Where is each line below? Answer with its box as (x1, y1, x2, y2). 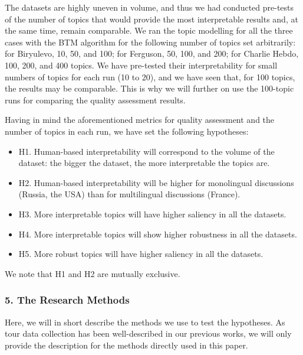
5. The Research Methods (5, 292, 130, 307)
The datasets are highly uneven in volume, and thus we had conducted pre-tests (5, 1, 294, 13)
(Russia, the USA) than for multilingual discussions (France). (18, 188, 241, 200)
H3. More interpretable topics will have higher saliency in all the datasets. (18, 207, 286, 220)
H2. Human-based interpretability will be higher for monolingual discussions (18, 176, 294, 188)
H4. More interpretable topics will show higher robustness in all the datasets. (18, 227, 297, 240)
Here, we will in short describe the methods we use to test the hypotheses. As (5, 315, 285, 328)
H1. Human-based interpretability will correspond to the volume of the (18, 145, 275, 157)
